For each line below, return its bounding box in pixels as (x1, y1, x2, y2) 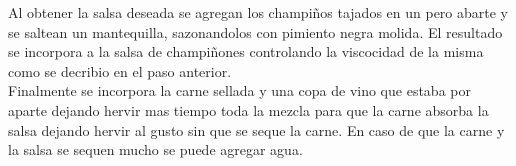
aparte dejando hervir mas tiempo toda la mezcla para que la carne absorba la (8, 99, 489, 120)
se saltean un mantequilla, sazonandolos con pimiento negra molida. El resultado (8, 21, 503, 42)
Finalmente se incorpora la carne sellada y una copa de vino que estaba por (8, 80, 471, 101)
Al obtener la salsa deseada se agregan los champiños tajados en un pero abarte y (8, 2, 508, 22)
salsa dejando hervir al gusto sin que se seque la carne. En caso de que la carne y (8, 119, 505, 140)
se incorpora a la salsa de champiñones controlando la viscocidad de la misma (8, 41, 484, 62)
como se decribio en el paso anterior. (8, 60, 232, 81)
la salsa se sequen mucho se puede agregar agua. (8, 139, 303, 160)
